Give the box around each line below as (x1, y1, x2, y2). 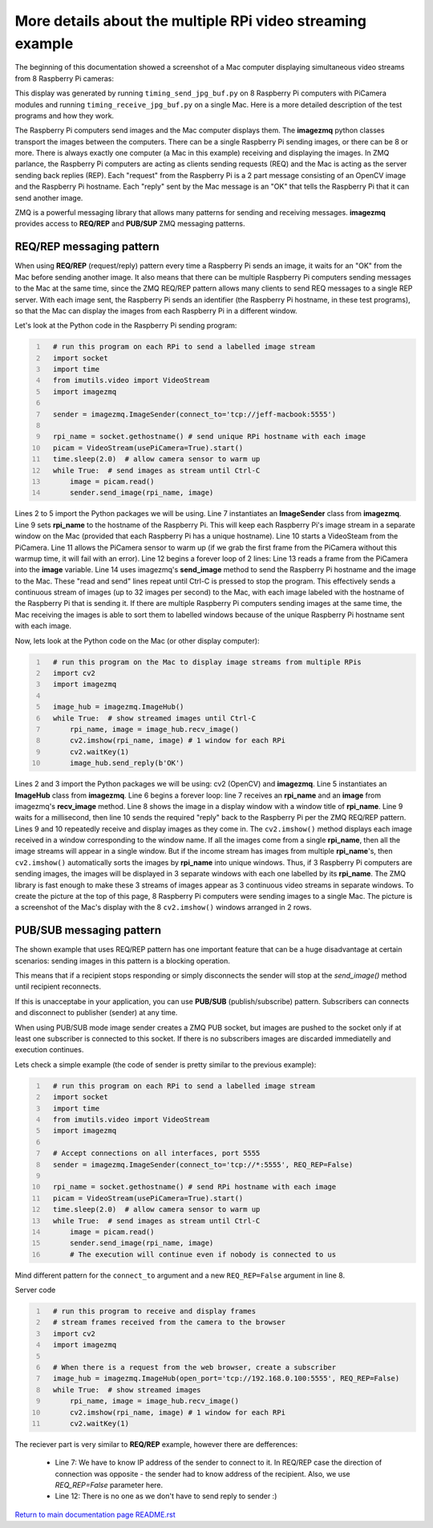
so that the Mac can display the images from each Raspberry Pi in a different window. (14, 306, 297, 315)
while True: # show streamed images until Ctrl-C (52, 713, 257, 722)
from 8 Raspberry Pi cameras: (14, 73, 114, 83)
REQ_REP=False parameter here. (55, 1481, 164, 1490)
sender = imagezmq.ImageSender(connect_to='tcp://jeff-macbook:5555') (52, 409, 337, 419)
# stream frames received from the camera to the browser (52, 1318, 286, 1327)
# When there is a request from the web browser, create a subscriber (52, 1363, 337, 1372)
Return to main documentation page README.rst (14, 1510, 176, 1519)
